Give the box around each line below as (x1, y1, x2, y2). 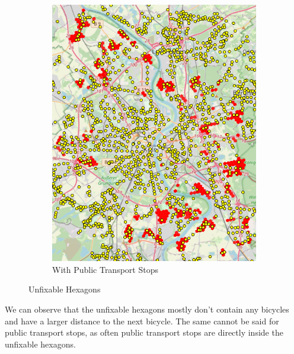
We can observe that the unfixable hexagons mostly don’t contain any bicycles (5, 302, 289, 315)
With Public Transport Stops (52, 263, 158, 275)
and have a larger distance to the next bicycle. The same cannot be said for (5, 314, 279, 327)
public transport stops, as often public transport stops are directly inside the (5, 326, 283, 339)
